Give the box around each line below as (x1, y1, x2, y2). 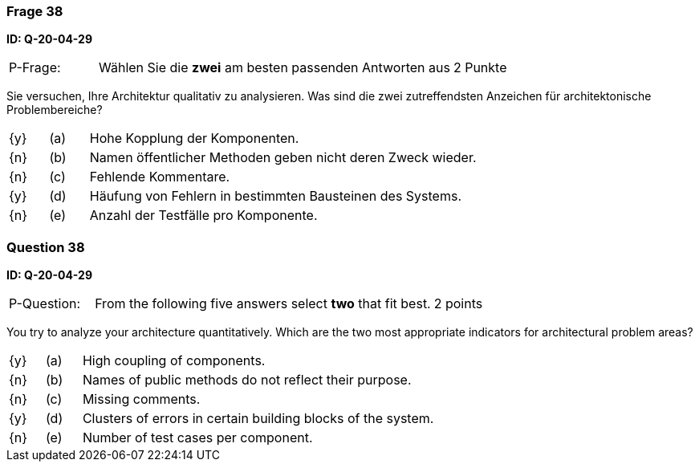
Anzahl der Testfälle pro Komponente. (89, 207, 318, 224)
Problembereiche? (6, 103, 103, 117)
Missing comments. (82, 391, 201, 408)
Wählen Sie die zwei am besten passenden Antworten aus (98, 59, 450, 76)
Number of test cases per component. (82, 429, 313, 446)
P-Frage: (9, 59, 61, 76)
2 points (433, 295, 483, 312)
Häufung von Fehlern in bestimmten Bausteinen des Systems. (89, 188, 462, 205)
